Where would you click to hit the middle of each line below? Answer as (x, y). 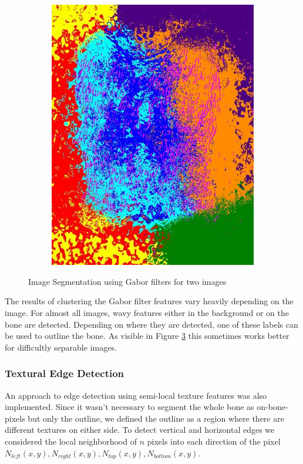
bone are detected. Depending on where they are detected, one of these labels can (151, 324)
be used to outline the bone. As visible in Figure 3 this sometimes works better (147, 336)
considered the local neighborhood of (71, 441)
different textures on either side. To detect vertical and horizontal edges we (140, 430)
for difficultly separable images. (61, 347)
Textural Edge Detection (65, 373)
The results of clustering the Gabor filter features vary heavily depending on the (149, 301)
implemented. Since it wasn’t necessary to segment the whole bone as (129, 407)
